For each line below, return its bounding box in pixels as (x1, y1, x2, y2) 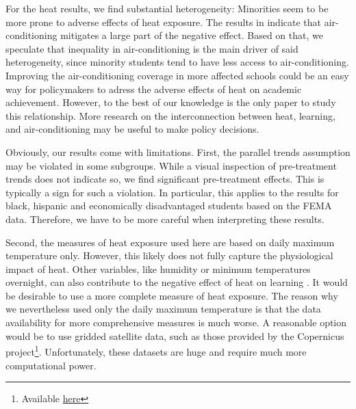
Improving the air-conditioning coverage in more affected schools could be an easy (5, 68, 349, 82)
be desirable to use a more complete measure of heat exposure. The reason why (5, 288, 338, 302)
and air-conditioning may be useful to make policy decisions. (5, 122, 259, 136)
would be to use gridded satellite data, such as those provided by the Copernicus (5, 328, 344, 343)
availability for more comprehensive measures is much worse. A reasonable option (5, 315, 347, 330)
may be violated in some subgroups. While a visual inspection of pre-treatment (5, 158, 337, 172)
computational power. (5, 358, 97, 372)
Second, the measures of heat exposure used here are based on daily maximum (5, 235, 335, 249)
